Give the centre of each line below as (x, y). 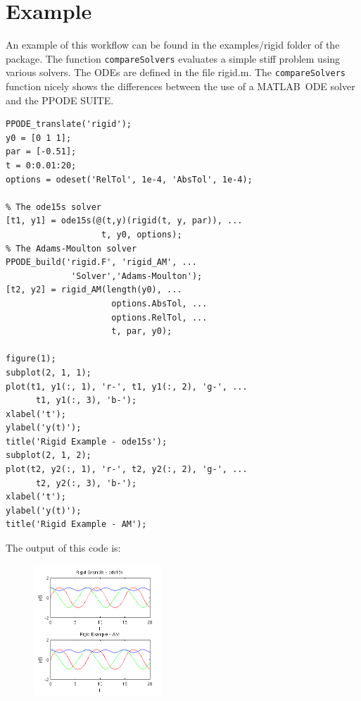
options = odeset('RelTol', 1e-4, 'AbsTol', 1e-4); (129, 179)
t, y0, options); (142, 234)
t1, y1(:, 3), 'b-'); (86, 401)
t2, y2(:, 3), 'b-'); (86, 483)
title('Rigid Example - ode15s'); (87, 441)
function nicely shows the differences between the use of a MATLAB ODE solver (180, 86)
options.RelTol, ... (159, 317)
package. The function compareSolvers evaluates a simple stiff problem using (173, 58)
